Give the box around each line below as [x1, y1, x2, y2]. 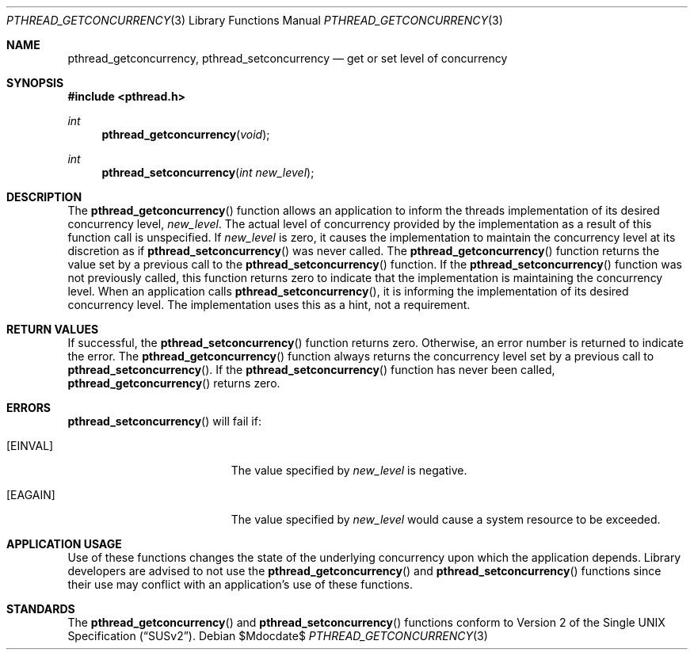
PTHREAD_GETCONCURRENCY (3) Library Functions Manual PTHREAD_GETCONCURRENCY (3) [6, 13, 503, 27]
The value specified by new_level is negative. [231, 463, 467, 477]
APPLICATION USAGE [6, 537, 122, 551]
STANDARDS [6, 602, 75, 616]
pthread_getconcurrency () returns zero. [67, 376, 280, 390]
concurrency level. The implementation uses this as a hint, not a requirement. [67, 298, 471, 311]
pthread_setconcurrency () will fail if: [67, 414, 261, 428]
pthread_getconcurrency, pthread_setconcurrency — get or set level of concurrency [67, 51, 508, 65]
